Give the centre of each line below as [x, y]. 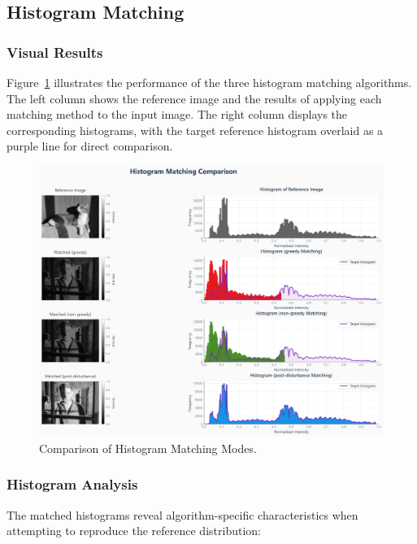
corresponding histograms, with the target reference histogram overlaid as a [195, 130]
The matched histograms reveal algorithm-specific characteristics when [182, 514]
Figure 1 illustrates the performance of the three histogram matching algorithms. [209, 82]
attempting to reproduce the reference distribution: [134, 531]
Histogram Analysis [72, 484]
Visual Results [55, 52]
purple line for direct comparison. [90, 146]
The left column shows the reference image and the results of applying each [194, 98]
